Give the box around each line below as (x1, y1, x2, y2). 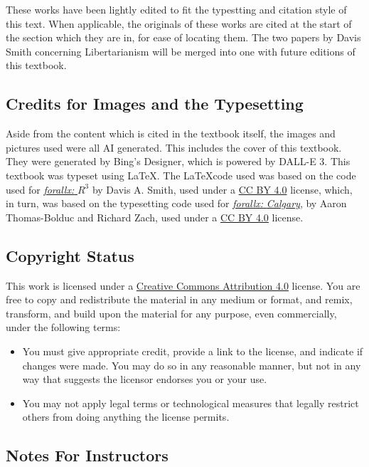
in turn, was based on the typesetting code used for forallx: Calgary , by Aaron (6, 196, 347, 211)
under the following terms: (6, 320, 121, 335)
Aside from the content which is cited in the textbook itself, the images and (6, 126, 336, 141)
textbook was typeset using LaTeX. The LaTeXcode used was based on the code (6, 167, 356, 182)
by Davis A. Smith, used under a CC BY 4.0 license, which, (92, 182, 353, 196)
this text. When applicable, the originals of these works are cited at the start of (6, 16, 352, 31)
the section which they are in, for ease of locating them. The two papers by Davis (6, 30, 361, 45)
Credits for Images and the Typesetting (6, 93, 304, 115)
